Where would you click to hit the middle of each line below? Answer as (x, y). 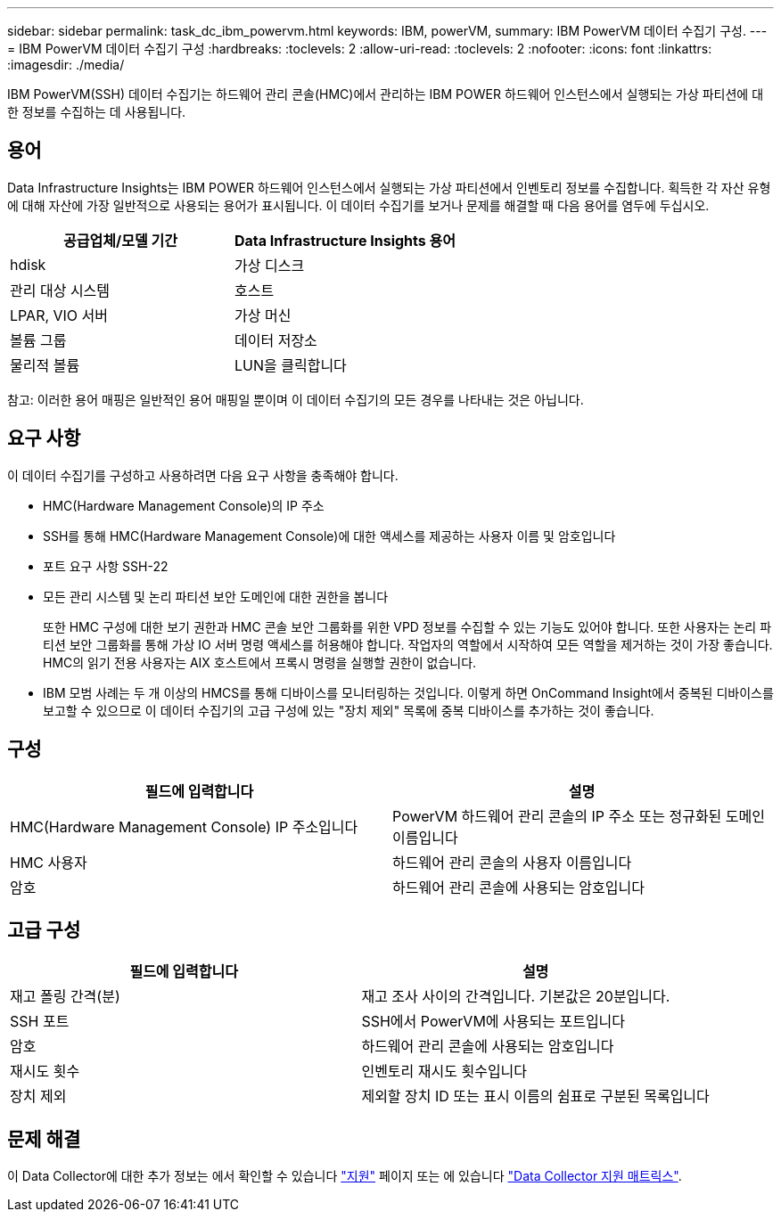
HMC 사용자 (49, 862)
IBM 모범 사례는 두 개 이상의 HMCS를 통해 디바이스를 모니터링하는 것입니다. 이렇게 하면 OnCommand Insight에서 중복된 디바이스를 (408, 692)
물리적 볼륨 (45, 365)
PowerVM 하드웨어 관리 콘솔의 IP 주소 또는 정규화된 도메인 (579, 816)
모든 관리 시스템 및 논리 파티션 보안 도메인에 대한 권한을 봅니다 (216, 596)
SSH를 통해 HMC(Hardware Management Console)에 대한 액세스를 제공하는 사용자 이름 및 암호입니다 (329, 536)
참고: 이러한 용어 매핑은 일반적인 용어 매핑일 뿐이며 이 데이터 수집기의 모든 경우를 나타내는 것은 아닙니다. (296, 399)
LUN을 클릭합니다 (291, 365)
